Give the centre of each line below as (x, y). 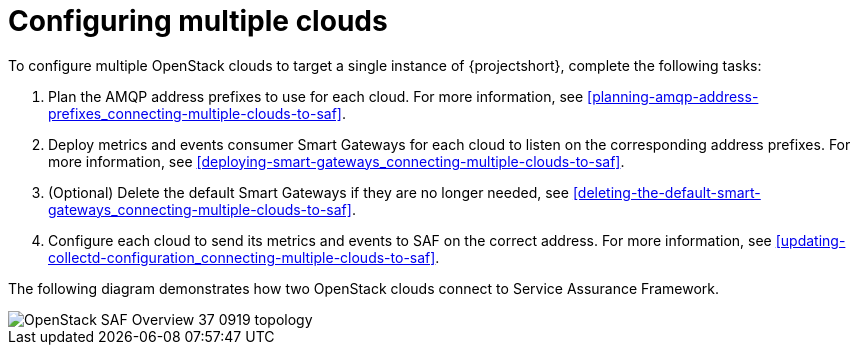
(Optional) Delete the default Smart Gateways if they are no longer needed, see (308, 192)
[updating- (810, 240)
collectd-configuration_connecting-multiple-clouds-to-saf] (242, 257)
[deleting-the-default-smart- (666, 192)
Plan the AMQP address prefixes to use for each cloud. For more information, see (316, 96)
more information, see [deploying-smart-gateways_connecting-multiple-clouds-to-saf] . (336, 161)
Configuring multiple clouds (198, 21)
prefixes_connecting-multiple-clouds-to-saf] (195, 113)
